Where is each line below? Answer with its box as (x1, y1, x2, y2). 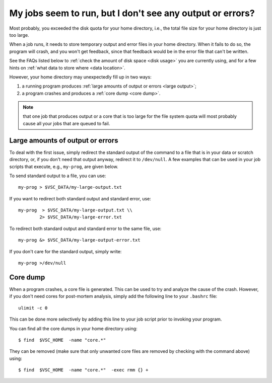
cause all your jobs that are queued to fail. (23, 120, 110, 126)
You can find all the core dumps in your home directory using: (9, 325, 138, 332)
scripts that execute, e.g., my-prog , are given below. (9, 164, 118, 170)
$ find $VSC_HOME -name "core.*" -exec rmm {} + (18, 367, 149, 373)
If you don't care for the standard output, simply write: (9, 248, 122, 254)
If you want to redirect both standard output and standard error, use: (9, 195, 151, 201)
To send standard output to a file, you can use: (9, 173, 106, 179)
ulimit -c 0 (18, 305, 48, 311)
